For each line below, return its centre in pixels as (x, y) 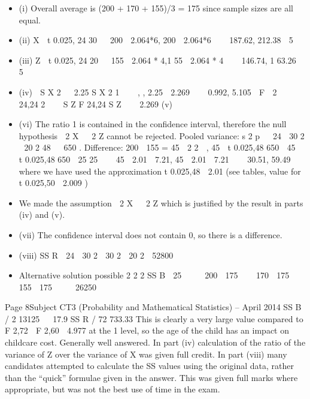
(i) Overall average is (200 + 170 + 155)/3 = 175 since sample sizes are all (156, 8)
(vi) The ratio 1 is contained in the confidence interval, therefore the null (153, 124)
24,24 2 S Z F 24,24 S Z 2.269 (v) (96, 103)
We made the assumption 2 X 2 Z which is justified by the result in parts (161, 202)
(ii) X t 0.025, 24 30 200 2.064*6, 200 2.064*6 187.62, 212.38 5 (156, 40)
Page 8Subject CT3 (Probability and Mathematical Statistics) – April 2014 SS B (153, 307)
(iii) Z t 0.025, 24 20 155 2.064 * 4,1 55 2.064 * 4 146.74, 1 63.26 (157, 60)
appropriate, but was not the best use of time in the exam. (113, 389)
